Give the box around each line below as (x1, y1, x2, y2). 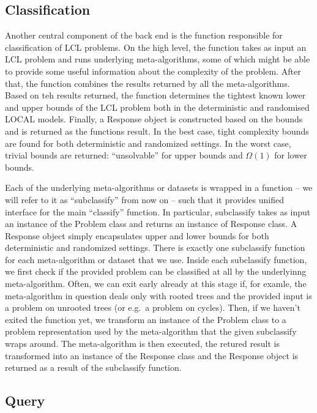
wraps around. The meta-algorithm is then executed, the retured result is (5, 337, 280, 350)
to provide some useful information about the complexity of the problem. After (5, 64, 301, 77)
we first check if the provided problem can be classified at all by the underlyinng (5, 265, 307, 278)
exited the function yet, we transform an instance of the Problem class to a (5, 313, 286, 326)
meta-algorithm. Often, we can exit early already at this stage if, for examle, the (5, 277, 307, 290)
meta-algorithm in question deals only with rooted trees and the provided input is (5, 289, 312, 302)
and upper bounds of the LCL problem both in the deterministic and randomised (5, 100, 310, 113)
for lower (274, 149, 307, 162)
